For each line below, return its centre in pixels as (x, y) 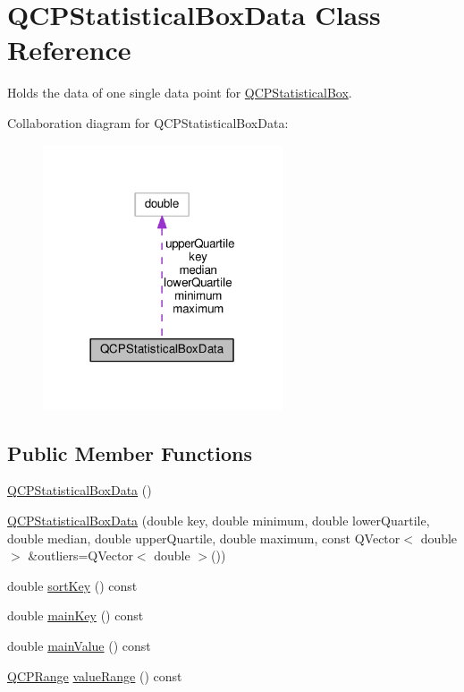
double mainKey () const (76, 615)
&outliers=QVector (80, 555)
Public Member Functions (130, 453)
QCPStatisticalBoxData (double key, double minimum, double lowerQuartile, (219, 521)
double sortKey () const (72, 585)
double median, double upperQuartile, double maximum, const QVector (204, 538)
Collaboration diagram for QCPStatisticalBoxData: (148, 122)
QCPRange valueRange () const (95, 675)
